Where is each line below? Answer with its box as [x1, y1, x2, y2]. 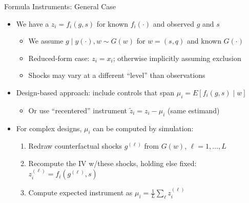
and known [187, 35, 221, 46]
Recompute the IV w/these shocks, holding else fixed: [28, 157, 197, 168]
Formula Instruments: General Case [4, 1, 116, 11]
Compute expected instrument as [28, 187, 133, 198]
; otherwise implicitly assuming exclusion [113, 52, 241, 63]
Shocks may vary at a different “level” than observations [28, 70, 205, 80]
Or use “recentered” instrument [28, 105, 127, 115]
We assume [28, 35, 64, 46]
